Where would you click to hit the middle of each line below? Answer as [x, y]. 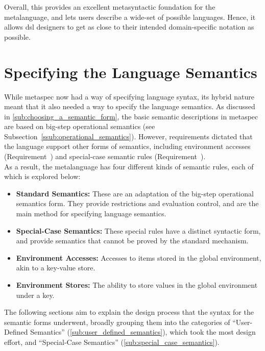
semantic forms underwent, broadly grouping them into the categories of [117, 322]
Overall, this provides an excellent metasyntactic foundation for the [110, 7]
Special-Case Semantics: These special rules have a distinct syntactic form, [138, 230]
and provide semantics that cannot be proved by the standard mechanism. [132, 241]
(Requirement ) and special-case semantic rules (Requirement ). [105, 156]
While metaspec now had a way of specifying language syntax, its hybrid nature [129, 96]
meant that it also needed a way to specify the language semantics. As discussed [130, 106]
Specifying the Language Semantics [131, 72]
